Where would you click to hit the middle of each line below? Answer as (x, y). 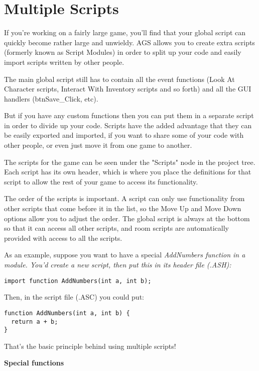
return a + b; (35, 321)
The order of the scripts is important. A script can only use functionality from (124, 198)
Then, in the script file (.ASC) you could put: (74, 297)
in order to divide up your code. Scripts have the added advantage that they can (128, 125)
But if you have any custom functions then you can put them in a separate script (129, 115)
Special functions (34, 363)
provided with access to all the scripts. (63, 238)
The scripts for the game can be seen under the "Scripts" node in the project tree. (130, 162)
